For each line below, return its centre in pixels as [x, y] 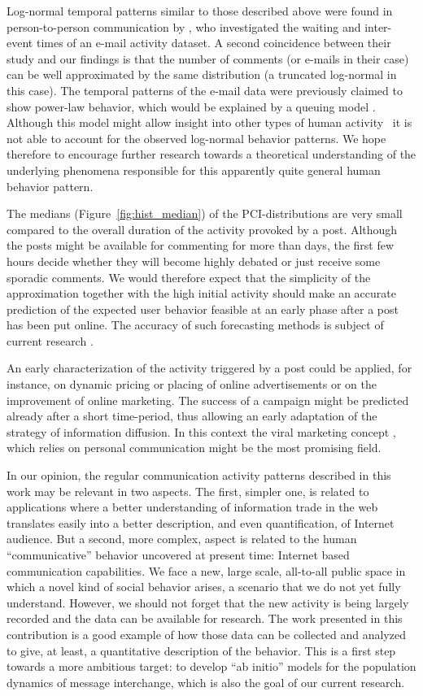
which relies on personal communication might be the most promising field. [194, 448]
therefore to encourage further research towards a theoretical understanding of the [211, 154]
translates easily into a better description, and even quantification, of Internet [201, 522]
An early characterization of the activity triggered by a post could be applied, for [209, 368]
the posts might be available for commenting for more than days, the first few [201, 245]
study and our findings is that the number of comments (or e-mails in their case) [208, 58]
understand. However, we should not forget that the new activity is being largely [208, 602]
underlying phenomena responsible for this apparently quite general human [194, 170]
